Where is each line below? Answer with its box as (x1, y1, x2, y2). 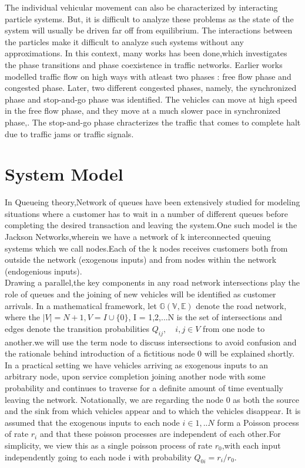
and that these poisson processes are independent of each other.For (39, 428, 281, 440)
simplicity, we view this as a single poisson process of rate (5, 439, 212, 451)
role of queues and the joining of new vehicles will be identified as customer (5, 288, 276, 300)
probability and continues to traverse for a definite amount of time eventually (5, 381, 283, 394)
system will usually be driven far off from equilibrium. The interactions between (5, 24, 293, 36)
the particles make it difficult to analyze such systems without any (5, 35, 244, 48)
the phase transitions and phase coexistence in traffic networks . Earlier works (5, 58, 283, 70)
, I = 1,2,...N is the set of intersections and (128, 311, 283, 323)
